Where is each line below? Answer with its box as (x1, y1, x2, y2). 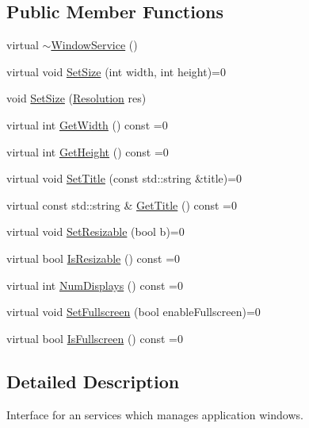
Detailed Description (6, 368, 180, 393)
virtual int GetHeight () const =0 (6, 143, 169, 160)
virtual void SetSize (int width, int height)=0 (6, 63, 226, 79)
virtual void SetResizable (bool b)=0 (6, 223, 185, 240)
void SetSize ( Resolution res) (6, 90, 147, 106)
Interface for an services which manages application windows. (6, 406, 303, 422)
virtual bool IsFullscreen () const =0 (6, 330, 183, 346)
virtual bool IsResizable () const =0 (6, 249, 181, 266)
